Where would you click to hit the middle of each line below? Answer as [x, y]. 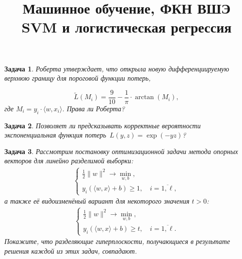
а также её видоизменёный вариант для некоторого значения [97, 201]
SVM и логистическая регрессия [127, 27]
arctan [145, 97]
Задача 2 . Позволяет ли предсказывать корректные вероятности [103, 125]
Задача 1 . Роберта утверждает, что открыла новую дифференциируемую [117, 68]
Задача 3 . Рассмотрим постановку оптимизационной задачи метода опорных [121, 151]
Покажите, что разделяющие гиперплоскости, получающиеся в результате [117, 241]
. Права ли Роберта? [94, 108]
